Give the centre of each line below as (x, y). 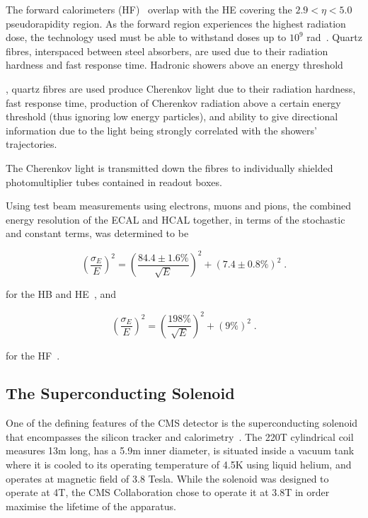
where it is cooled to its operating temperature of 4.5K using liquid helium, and (179, 465)
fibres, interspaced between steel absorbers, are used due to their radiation (167, 51)
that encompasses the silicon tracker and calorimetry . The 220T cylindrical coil (180, 436)
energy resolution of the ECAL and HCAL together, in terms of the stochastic (176, 219)
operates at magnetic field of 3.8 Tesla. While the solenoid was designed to (167, 478)
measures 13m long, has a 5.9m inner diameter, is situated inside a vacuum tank (180, 450)
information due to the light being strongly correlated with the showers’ (161, 130)
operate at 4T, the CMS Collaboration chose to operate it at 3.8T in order (168, 492)
